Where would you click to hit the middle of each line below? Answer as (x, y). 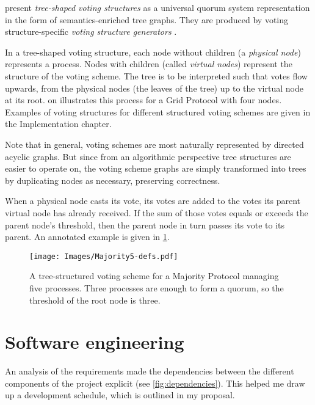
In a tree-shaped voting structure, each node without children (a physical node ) (153, 52)
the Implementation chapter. (58, 124)
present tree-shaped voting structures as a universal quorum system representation (157, 7)
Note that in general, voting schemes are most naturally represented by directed (154, 144)
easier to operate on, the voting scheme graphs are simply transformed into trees (156, 168)
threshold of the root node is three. (95, 300)
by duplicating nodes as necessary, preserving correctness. (113, 180)
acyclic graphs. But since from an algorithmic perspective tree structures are (148, 156)
